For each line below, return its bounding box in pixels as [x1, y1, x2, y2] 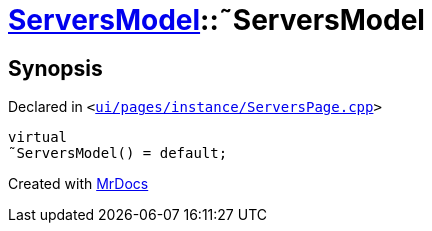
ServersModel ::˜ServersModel [8, 3, 425, 37]
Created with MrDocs [8, 175, 149, 193]
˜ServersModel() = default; [8, 145, 228, 162]
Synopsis [8, 55, 103, 81]
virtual [8, 129, 68, 146]
